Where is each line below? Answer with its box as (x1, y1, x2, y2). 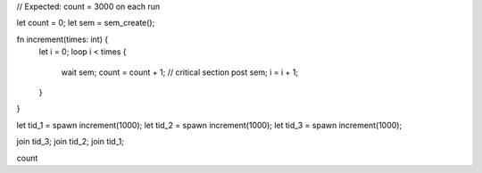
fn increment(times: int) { (16, 34, 109, 45)
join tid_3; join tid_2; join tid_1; (16, 136, 125, 147)
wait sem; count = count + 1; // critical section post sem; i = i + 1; (61, 67, 299, 78)
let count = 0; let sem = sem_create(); (16, 18, 155, 29)
